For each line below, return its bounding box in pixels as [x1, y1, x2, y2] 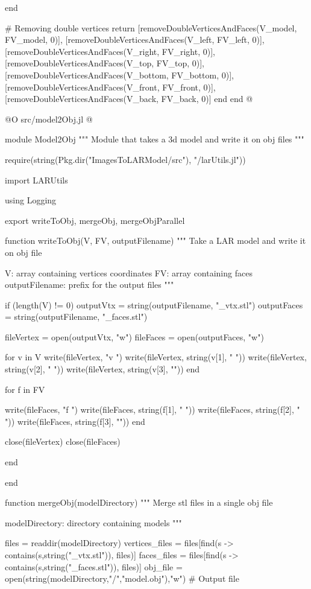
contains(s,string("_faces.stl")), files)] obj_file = [5, 560, 183, 573]
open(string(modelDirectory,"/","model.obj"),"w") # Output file [5, 572, 239, 585]
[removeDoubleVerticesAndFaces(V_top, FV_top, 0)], [5, 57, 205, 69]
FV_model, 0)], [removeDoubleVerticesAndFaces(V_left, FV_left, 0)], [5, 33, 265, 46]
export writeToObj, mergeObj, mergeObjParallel [5, 214, 185, 226]
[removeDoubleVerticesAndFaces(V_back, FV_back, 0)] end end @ [5, 92, 253, 105]
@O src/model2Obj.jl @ [5, 112, 93, 125]
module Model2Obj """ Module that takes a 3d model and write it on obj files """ [5, 133, 304, 145]
